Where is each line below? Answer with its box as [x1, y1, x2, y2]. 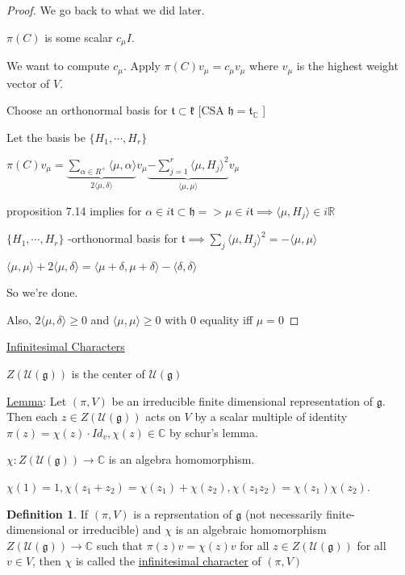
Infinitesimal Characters [6, 338, 125, 355]
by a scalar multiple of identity [194, 408, 348, 425]
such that [96, 536, 143, 553]
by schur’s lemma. [169, 423, 258, 440]
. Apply [123, 57, 161, 74]
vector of [6, 74, 50, 91]
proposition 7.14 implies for [6, 202, 142, 219]
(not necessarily [245, 505, 323, 522]
